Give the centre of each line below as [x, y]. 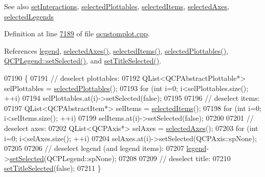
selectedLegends [29, 16]
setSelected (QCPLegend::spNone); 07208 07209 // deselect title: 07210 [120, 158]
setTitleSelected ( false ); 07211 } [53, 168]
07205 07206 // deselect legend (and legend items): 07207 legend [105, 148]
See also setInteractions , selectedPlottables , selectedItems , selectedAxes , [117, 6]
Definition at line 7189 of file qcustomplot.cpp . [77, 34]
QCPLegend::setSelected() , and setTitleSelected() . [83, 61]
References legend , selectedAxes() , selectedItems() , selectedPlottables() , [116, 50]
